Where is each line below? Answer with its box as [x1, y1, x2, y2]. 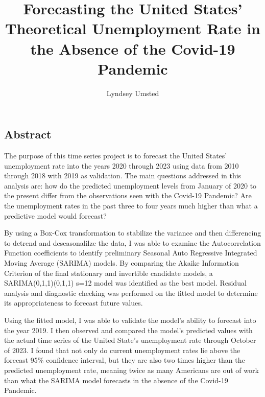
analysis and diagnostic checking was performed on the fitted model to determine [4, 287, 258, 298]
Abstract [4, 126, 52, 142]
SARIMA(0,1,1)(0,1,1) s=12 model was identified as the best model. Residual [4, 277, 247, 288]
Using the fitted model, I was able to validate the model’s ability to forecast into [4, 315, 256, 325]
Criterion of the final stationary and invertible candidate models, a [4, 267, 213, 278]
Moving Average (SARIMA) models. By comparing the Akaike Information [4, 258, 239, 268]
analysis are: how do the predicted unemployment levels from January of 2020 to [4, 180, 257, 191]
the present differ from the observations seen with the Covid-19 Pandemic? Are [4, 190, 252, 201]
